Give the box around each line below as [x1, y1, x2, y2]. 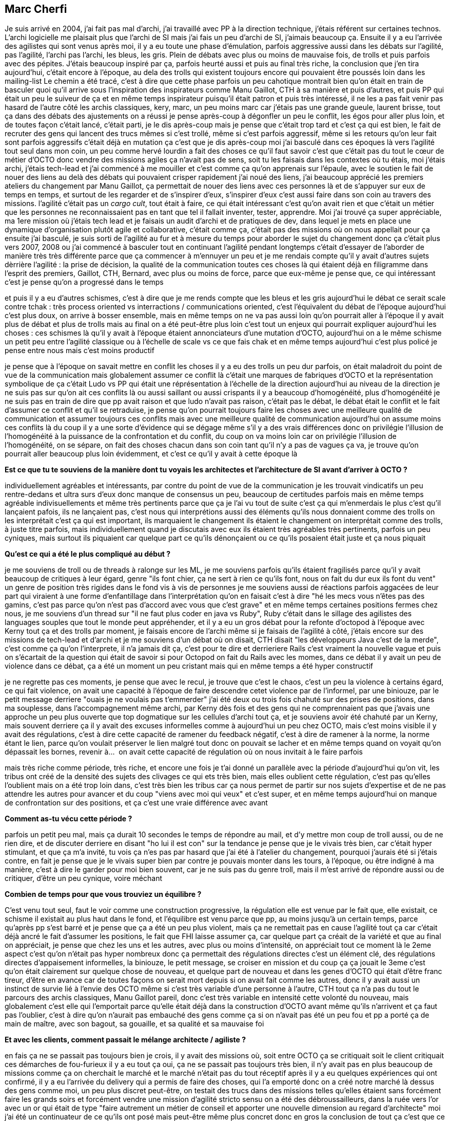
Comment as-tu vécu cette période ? [5, 814, 132, 823]
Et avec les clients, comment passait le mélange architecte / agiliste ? [5, 1035, 246, 1044]
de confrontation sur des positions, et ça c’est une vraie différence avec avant [5, 798, 268, 807]
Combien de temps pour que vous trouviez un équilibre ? [5, 890, 202, 899]
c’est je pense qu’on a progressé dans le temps [5, 278, 164, 287]
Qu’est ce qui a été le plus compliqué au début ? [5, 549, 171, 559]
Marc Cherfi [5, 3, 67, 15]
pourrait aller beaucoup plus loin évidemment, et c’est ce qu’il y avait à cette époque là [5, 449, 298, 458]
